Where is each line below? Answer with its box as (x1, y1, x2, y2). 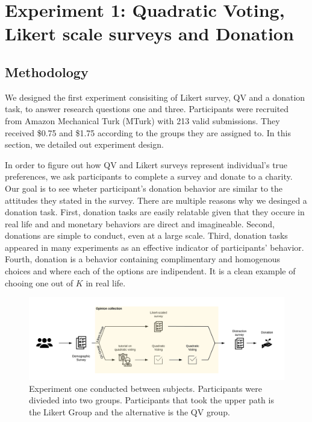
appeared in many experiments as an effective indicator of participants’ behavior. (5, 241, 304, 253)
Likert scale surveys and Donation (5, 21, 294, 46)
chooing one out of (5, 276, 73, 289)
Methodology (5, 62, 89, 81)
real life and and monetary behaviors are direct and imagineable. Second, (5, 217, 275, 230)
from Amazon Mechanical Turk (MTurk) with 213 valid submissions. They (5, 114, 280, 127)
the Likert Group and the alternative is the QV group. (29, 405, 230, 418)
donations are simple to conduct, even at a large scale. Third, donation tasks (5, 229, 288, 242)
